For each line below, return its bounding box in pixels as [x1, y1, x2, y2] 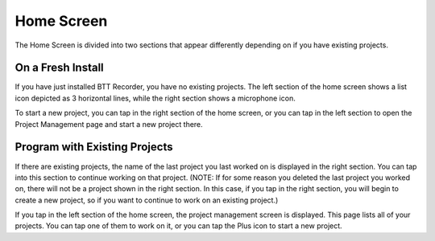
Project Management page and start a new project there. [14, 119, 203, 129]
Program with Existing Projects [14, 141, 173, 154]
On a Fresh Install [14, 61, 104, 75]
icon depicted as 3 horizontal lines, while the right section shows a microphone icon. [14, 93, 296, 103]
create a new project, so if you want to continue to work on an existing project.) [14, 195, 279, 205]
